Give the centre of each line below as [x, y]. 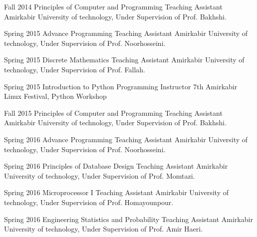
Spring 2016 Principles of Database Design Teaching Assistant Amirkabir [116, 166]
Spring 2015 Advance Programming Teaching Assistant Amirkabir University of [126, 33]
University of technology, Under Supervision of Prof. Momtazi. [100, 175]
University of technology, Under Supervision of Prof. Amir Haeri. [104, 229]
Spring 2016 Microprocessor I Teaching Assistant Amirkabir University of [116, 192]
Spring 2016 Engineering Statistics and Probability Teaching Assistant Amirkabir [128, 219]
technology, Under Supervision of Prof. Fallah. [75, 69]
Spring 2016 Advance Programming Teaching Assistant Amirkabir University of [126, 139]
